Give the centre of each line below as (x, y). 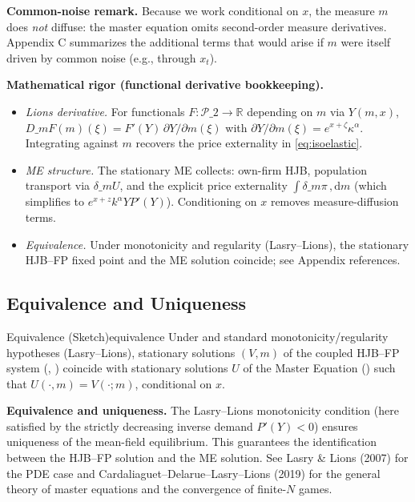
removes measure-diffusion (334, 201)
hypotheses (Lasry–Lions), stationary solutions (121, 352)
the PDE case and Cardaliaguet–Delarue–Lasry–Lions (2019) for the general (193, 473)
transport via (58, 185)
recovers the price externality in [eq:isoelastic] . (249, 143)
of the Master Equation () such (319, 368)
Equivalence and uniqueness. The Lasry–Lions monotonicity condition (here (203, 410)
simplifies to (55, 201)
